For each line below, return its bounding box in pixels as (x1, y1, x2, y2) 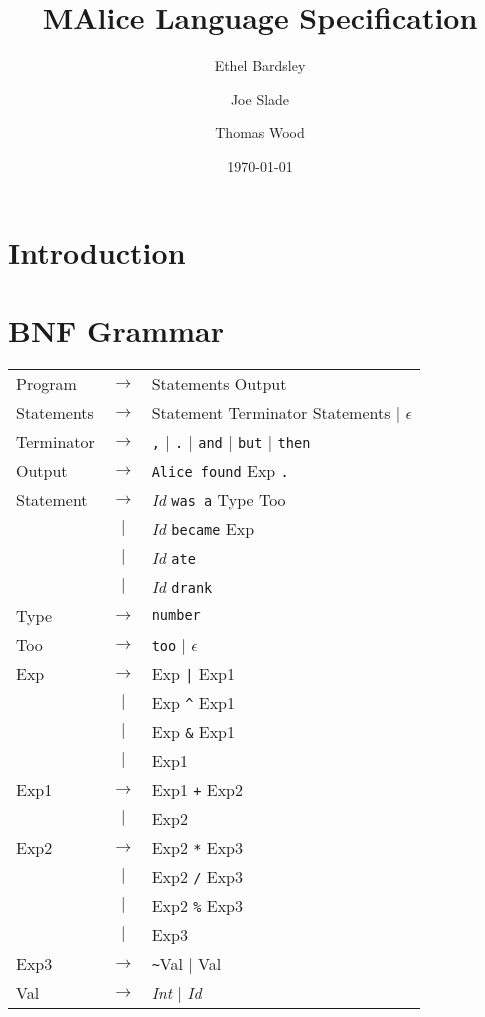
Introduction (8, 231, 186, 272)
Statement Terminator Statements (151, 400, 391, 424)
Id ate (151, 545, 196, 569)
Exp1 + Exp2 (151, 777, 243, 801)
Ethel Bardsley (214, 55, 306, 76)
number (151, 607, 201, 624)
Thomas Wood (215, 122, 305, 143)
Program (16, 371, 77, 395)
